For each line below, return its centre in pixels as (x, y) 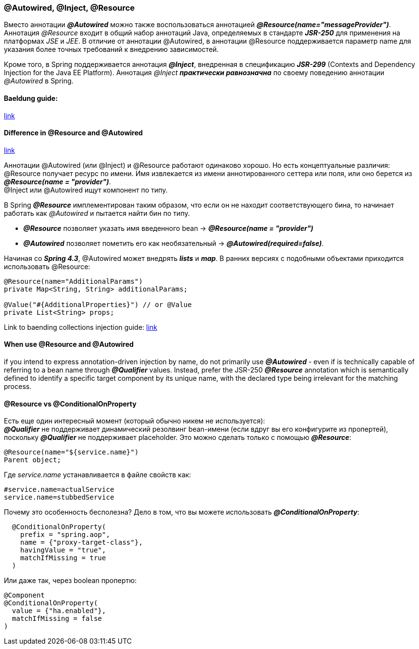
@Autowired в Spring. (39, 81)
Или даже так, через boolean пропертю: (70, 581)
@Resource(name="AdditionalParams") (73, 281)
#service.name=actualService (59, 490)
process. (18, 387)
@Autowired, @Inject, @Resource (70, 8)
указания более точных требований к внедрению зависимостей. (111, 49)
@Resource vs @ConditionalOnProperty (70, 404)
